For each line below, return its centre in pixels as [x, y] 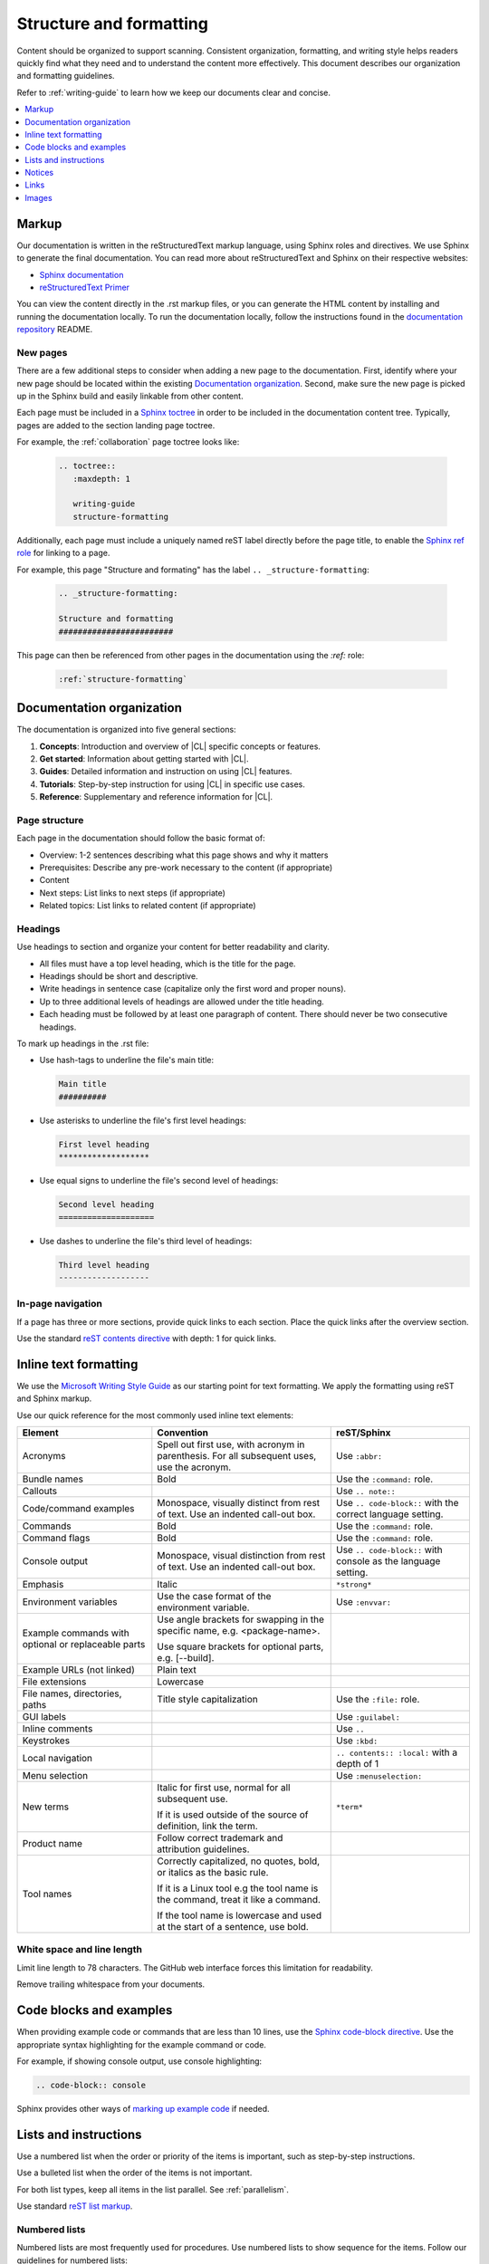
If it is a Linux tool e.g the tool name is [238, 1888]
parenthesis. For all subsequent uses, [237, 1456]
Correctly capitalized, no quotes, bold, [239, 1861]
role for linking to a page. [63, 553]
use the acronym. [194, 1467]
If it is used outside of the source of [233, 1815]
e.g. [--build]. [186, 1658]
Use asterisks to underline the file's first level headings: [143, 1120]
